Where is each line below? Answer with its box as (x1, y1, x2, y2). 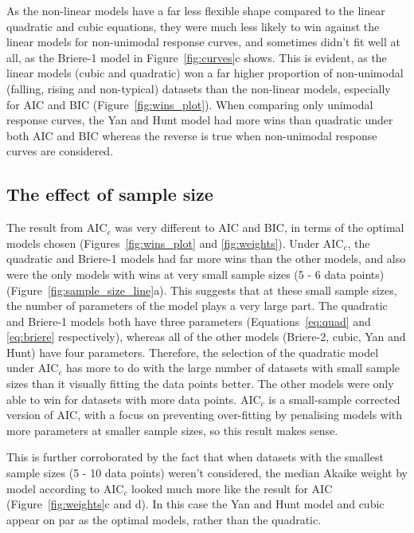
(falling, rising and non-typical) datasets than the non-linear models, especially (6, 80, 391, 96)
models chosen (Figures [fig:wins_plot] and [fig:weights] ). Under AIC (6, 234, 344, 251)
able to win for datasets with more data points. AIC (6, 390, 261, 407)
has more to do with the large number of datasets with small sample (66, 359, 400, 376)
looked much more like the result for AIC (131, 480, 333, 496)
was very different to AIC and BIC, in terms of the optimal (115, 219, 404, 236)
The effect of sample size (6, 182, 213, 206)
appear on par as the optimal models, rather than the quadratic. (6, 511, 322, 527)
